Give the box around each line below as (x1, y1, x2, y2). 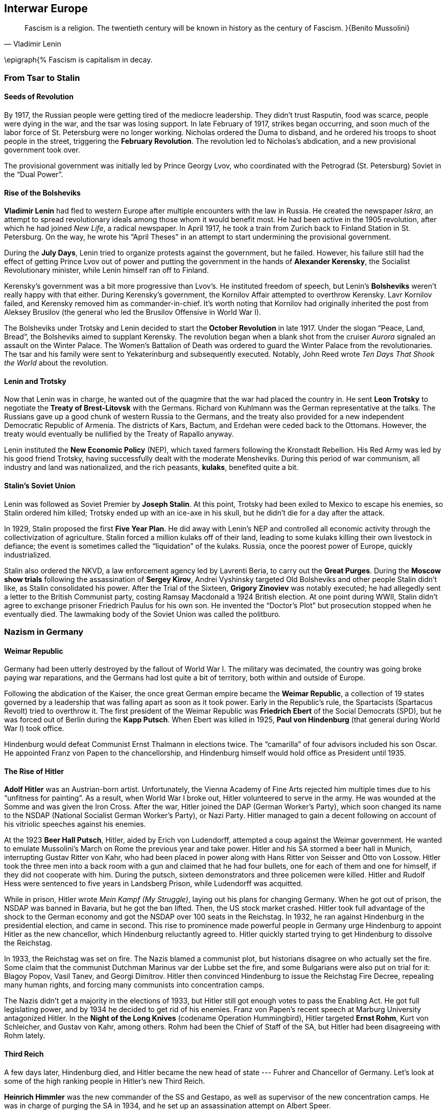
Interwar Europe (4, 2, 88, 15)
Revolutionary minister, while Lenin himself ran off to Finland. (4, 266, 209, 275)
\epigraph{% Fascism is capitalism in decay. (4, 55, 153, 65)
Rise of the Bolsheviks (4, 188, 81, 197)
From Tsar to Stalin (4, 72, 80, 83)
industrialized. (4, 550, 52, 559)
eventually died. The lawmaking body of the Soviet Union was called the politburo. (4, 609, 281, 618)
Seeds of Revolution (4, 92, 74, 101)
